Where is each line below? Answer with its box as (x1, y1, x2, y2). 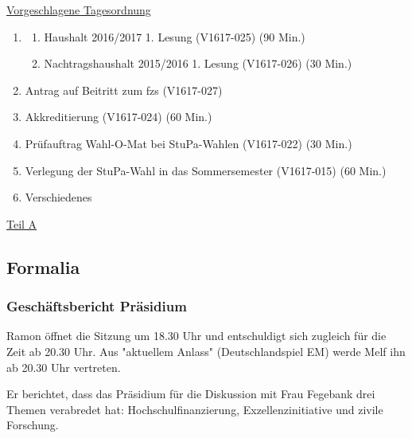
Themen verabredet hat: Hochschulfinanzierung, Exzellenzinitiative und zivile (6, 401, 383, 417)
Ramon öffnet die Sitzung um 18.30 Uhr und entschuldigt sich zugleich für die (6, 327, 387, 344)
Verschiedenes (25, 189, 92, 205)
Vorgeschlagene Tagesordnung (6, 2, 151, 18)
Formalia (6, 254, 80, 279)
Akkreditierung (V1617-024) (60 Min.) (25, 108, 212, 125)
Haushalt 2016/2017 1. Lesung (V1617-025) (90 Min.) (44, 28, 305, 45)
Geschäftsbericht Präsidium (6, 296, 187, 316)
